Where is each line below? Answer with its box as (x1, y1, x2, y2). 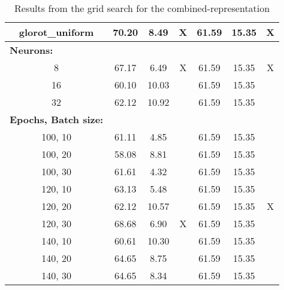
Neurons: (10, 43, 53, 57)
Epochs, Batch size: (10, 112, 104, 126)
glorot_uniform (19, 25, 94, 39)
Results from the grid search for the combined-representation (14, 1, 270, 15)
